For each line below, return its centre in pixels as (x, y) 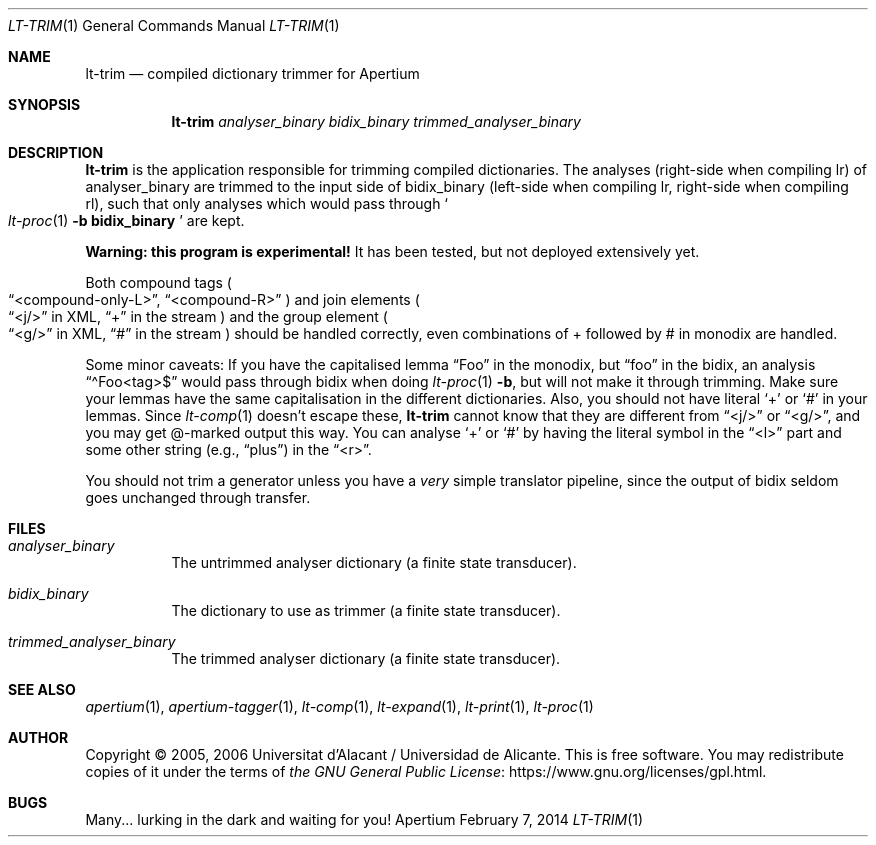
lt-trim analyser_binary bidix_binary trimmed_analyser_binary (376, 121)
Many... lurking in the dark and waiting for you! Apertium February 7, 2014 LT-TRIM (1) (364, 819)
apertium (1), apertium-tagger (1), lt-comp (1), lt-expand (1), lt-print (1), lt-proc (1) (339, 706)
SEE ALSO (42, 689)
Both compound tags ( (158, 282)
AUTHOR (38, 737)
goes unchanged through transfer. (198, 497)
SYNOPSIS (44, 104)
